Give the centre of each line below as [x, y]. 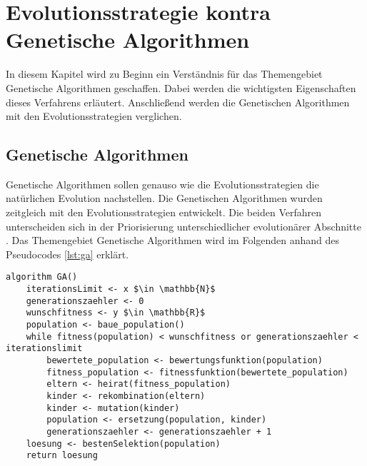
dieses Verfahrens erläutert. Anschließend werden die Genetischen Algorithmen [178, 102]
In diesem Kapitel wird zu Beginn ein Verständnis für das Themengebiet [164, 74]
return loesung [62, 456]
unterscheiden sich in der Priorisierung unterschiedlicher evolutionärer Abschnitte [183, 226]
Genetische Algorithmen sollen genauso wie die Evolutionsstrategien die [162, 184]
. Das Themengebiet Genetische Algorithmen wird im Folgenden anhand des [173, 240]
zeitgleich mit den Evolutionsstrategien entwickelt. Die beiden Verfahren [164, 212]
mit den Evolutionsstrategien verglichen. [94, 116]
